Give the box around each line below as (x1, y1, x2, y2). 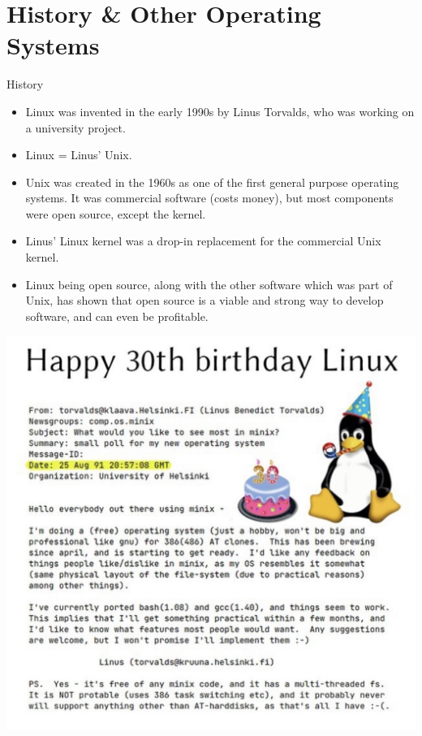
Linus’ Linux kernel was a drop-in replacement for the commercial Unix (25, 232, 381, 249)
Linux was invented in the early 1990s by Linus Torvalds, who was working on (25, 102, 415, 119)
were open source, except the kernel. (25, 205, 206, 222)
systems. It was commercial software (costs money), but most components (25, 189, 394, 206)
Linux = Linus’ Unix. (25, 146, 132, 163)
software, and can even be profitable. (25, 307, 209, 324)
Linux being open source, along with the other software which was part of (25, 275, 393, 292)
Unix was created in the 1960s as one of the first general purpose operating (25, 173, 399, 190)
